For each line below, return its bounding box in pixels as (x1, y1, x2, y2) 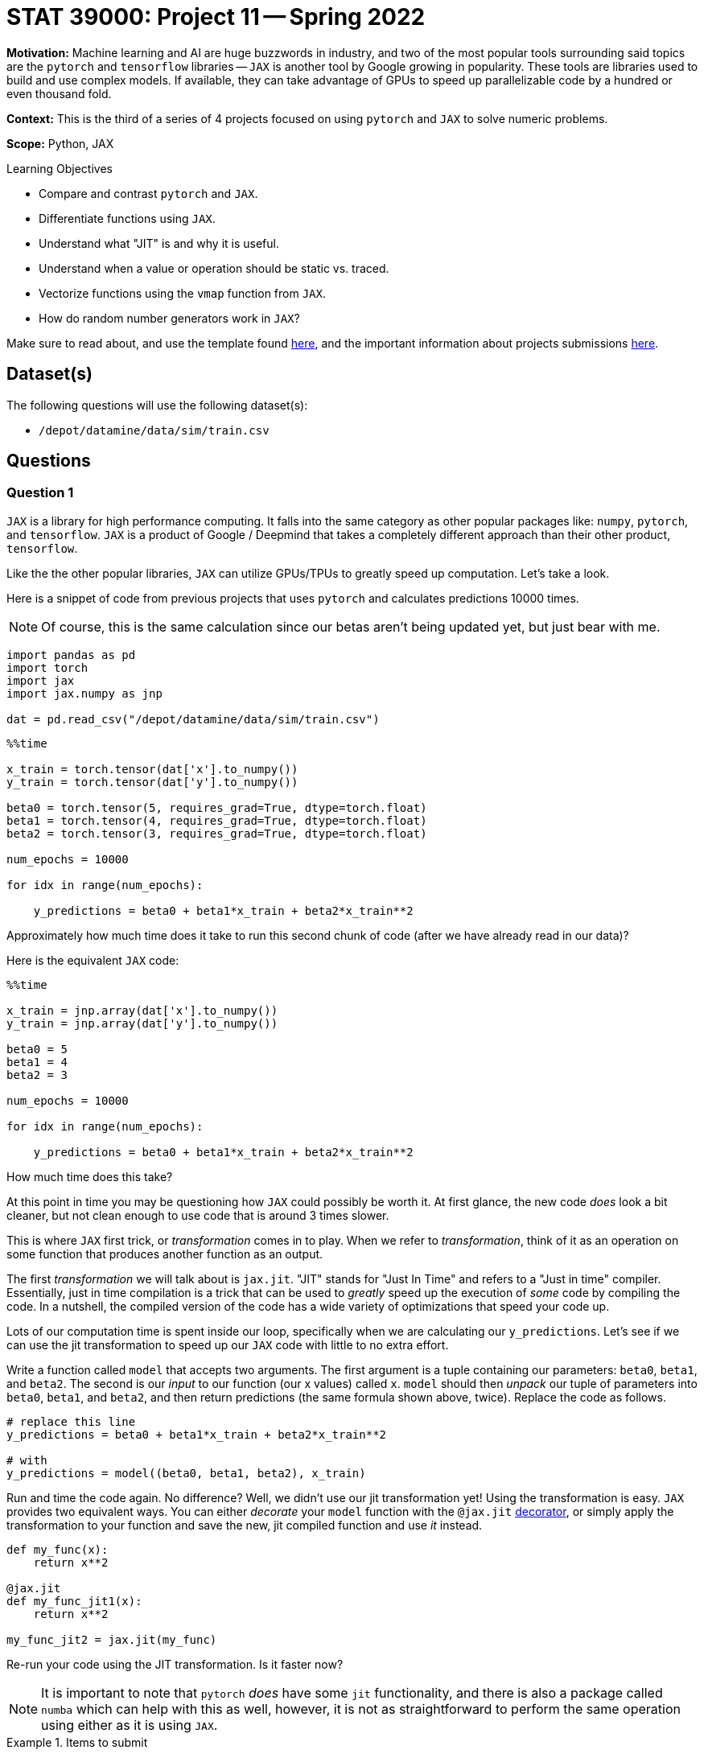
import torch (6, 661, 89, 674)
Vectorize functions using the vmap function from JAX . (39, 286, 326, 300)
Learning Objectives (6, 161, 113, 175)
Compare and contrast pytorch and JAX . (39, 186, 258, 200)
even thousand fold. (6, 86, 112, 101)
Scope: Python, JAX (6, 136, 114, 150)
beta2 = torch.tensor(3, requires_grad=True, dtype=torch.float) (6, 826, 427, 840)
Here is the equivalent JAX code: (6, 953, 179, 967)
